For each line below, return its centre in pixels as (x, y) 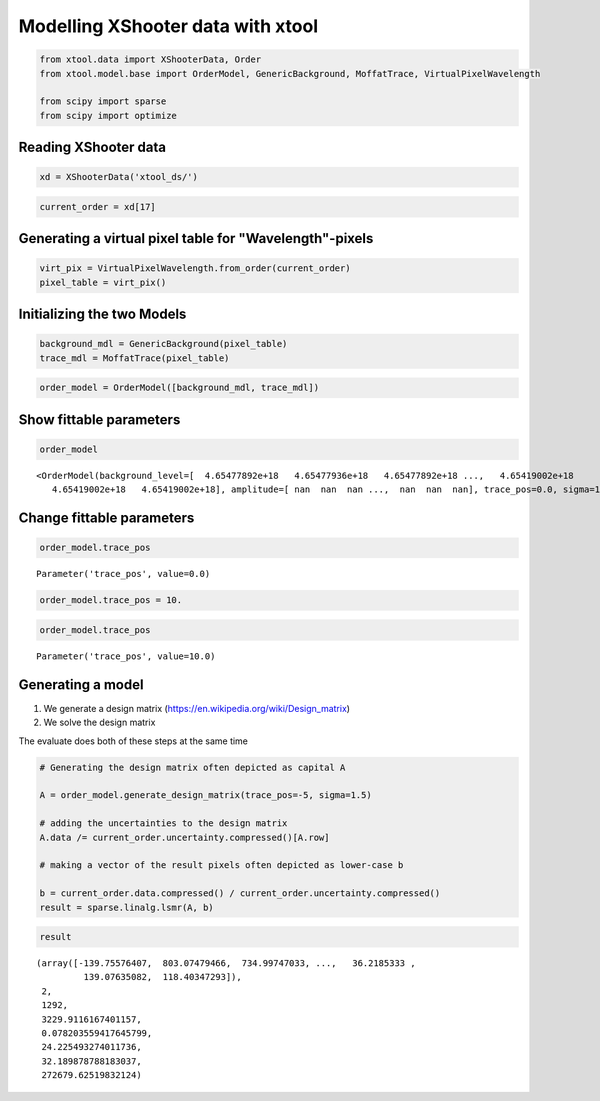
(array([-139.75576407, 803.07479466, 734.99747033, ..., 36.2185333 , (226, 963)
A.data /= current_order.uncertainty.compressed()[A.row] (184, 837)
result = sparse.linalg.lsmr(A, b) (126, 907)
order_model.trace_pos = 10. (111, 600)
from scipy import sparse (103, 101)
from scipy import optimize (108, 115)
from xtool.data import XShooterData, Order (150, 59)
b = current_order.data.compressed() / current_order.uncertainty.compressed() (240, 893)
